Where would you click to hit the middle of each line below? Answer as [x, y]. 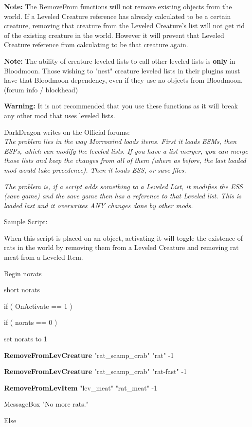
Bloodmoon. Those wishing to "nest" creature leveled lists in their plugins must [122, 70]
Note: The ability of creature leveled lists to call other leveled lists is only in [120, 61]
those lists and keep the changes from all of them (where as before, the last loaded [125, 160]
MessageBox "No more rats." [46, 404]
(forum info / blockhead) [41, 89]
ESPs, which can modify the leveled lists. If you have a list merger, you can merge [126, 151]
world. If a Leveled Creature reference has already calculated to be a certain [117, 16]
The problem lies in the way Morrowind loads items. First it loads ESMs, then [120, 141]
